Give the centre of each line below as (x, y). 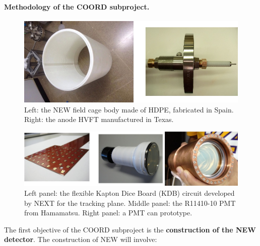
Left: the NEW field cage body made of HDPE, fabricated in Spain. (129, 109)
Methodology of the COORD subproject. (77, 6)
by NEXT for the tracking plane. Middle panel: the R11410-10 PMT (130, 203)
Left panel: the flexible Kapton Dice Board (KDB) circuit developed (129, 193)
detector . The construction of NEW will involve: (81, 239)
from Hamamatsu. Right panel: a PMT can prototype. (108, 213)
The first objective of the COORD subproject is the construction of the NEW (130, 229)
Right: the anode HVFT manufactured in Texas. (99, 119)
